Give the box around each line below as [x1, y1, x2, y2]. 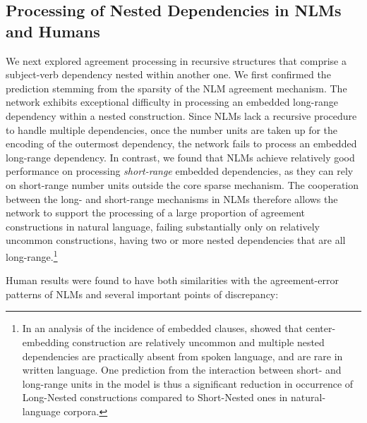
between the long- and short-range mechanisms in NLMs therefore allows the [6, 191, 338, 206]
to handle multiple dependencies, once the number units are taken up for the [6, 122, 338, 137]
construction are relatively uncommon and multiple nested [72, 334, 325, 349]
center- [306, 321, 336, 336]
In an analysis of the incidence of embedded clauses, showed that [22, 321, 303, 336]
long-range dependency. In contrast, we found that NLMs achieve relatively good [6, 149, 355, 164]
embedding [22, 334, 69, 349]
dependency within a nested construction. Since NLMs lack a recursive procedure [6, 108, 357, 123]
